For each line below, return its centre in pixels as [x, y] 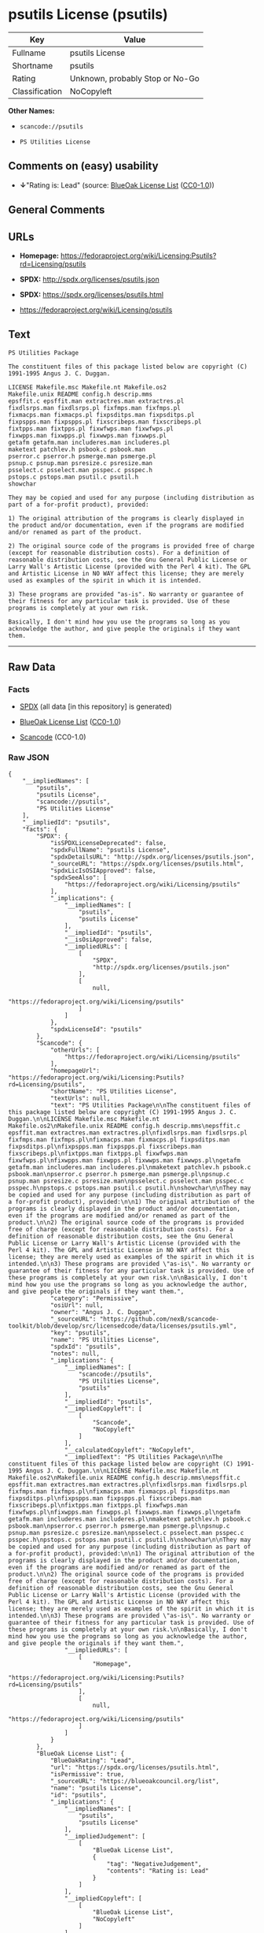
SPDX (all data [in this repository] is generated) [96, 706]
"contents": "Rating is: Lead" [158, 1871]
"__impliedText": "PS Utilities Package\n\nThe [143, 1457]
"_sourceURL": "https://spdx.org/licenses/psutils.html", [147, 864]
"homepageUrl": [75, 1071]
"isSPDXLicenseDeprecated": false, [108, 843]
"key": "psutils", [80, 1333]
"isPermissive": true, [87, 1774]
